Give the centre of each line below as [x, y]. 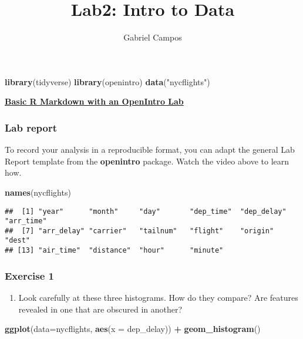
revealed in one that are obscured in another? [100, 309]
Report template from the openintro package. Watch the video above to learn [147, 161]
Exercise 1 [29, 275]
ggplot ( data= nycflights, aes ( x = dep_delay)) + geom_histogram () [133, 329]
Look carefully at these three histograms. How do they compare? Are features [158, 297]
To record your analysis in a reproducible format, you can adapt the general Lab [150, 150]
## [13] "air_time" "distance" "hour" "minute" [114, 251]
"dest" [17, 241]
